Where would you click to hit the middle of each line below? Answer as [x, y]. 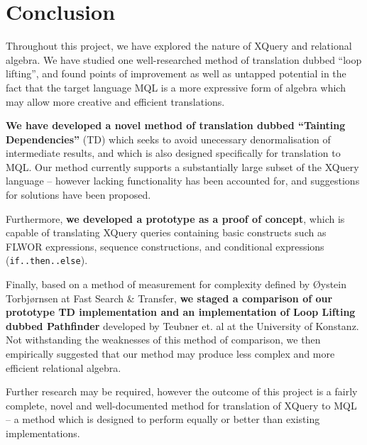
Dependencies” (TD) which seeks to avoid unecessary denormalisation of [168, 139]
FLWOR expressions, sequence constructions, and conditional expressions [165, 246]
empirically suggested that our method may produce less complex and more [170, 354]
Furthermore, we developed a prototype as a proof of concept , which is [175, 218]
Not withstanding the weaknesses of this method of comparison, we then [163, 340]
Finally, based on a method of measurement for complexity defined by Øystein [176, 284]
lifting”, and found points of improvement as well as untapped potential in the [176, 73]
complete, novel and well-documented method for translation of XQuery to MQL [181, 405]
